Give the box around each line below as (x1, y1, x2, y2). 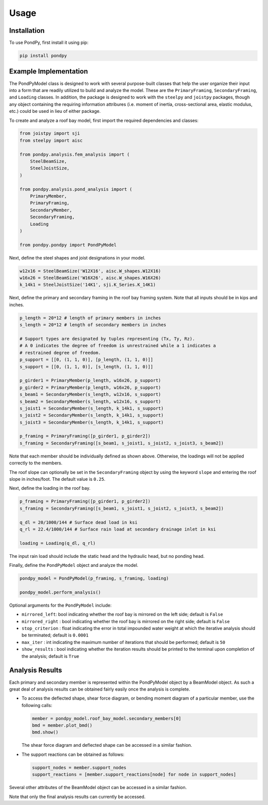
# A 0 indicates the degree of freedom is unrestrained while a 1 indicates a (19, 343, 216, 349)
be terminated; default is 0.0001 (21, 632, 89, 638)
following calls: (21, 702, 52, 708)
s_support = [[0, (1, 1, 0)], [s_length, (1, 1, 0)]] (19, 363, 153, 369)
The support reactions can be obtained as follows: (21, 751, 125, 757)
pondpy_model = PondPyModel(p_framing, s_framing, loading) (19, 576, 169, 581)
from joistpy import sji (19, 131, 80, 136)
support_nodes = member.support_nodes (32, 765, 127, 770)
